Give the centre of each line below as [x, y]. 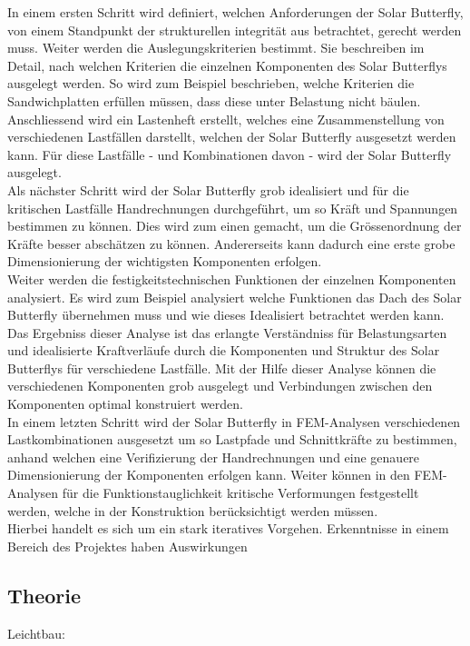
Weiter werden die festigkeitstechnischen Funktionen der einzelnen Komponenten [232, 278]
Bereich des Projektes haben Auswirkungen [127, 546]
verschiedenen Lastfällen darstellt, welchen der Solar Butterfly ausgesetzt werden [232, 137]
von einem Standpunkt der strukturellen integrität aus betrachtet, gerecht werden [235, 30]
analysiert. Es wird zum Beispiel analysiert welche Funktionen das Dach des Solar [235, 297]
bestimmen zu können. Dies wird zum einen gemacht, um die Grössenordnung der [235, 226]
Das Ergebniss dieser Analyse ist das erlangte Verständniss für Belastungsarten [227, 332]
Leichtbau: [36, 633]
